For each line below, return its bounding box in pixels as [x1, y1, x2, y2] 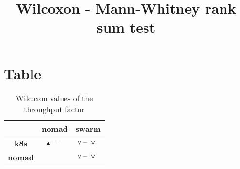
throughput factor [24, 103, 85, 115]
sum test [96, 17, 156, 37]
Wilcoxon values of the [16, 92, 93, 103]
